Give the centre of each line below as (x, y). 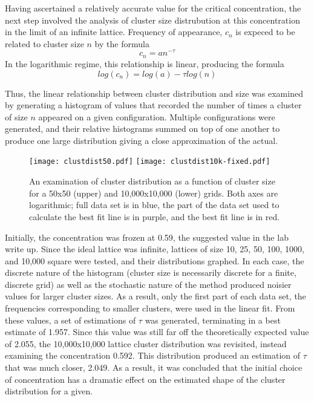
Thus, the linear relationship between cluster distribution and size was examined (154, 93)
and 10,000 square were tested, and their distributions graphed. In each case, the (155, 260)
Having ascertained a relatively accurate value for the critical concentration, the (153, 8)
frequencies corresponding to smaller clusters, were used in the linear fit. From (150, 308)
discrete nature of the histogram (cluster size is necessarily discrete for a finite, (151, 272)
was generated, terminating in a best (213, 320)
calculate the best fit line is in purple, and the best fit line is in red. (155, 216)
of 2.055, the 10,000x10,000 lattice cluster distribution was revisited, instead (146, 343)
